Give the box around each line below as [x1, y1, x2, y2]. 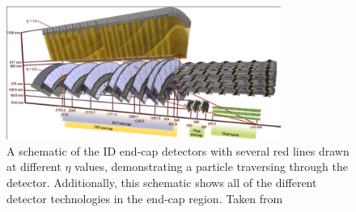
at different [6, 158, 61, 175]
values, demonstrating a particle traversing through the [74, 158, 349, 175]
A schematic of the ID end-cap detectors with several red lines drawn [6, 142, 350, 159]
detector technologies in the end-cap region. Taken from [6, 189, 283, 206]
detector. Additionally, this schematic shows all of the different [6, 173, 317, 190]
